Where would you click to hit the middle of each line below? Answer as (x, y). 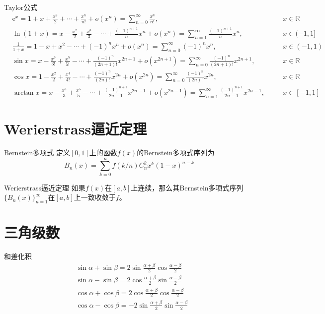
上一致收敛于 (95, 197)
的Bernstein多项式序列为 (176, 153)
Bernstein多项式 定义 (37, 153)
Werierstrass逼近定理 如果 (45, 187)
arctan (24, 93)
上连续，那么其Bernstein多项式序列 (187, 187)
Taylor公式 (21, 7)
